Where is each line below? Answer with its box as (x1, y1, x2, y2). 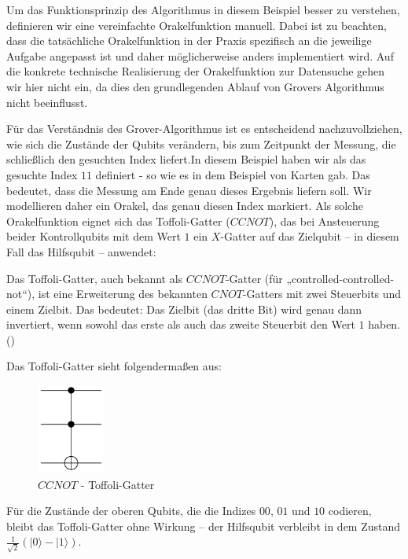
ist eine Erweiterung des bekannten (38, 285, 208, 302)
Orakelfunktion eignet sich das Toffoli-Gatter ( (6, 212, 230, 229)
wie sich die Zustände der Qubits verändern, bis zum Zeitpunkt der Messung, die (6, 135, 396, 152)
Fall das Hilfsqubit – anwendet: (6, 243, 156, 259)
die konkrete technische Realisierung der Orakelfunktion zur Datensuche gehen (6, 63, 385, 79)
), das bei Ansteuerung (269, 212, 380, 229)
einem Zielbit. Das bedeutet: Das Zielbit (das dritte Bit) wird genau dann (6, 300, 362, 317)
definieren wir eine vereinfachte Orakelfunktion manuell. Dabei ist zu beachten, (6, 17, 387, 33)
